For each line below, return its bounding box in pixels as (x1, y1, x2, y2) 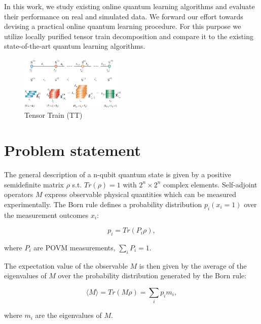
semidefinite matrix (4, 179, 64, 189)
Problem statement (4, 140, 141, 160)
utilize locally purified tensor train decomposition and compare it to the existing (4, 30, 253, 41)
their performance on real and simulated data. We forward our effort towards (4, 11, 243, 21)
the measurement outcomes (4, 209, 89, 220)
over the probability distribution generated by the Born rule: (58, 270, 247, 281)
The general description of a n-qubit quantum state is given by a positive (4, 169, 231, 179)
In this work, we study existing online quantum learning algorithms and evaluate (4, 1, 255, 11)
